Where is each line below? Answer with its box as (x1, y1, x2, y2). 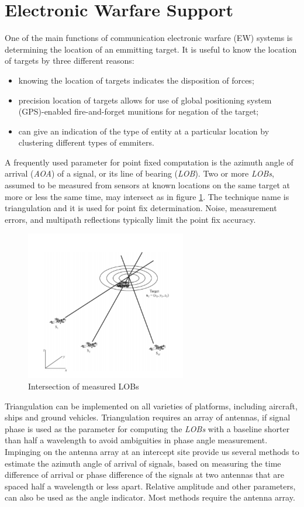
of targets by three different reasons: (5, 54, 134, 67)
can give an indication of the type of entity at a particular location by (18, 125, 270, 137)
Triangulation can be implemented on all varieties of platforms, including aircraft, (5, 399, 298, 412)
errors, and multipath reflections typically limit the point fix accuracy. (5, 213, 256, 225)
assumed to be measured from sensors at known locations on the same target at (5, 179, 290, 191)
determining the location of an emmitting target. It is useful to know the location (5, 43, 297, 55)
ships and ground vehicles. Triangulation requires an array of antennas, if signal (5, 411, 291, 423)
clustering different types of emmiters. (18, 136, 154, 149)
